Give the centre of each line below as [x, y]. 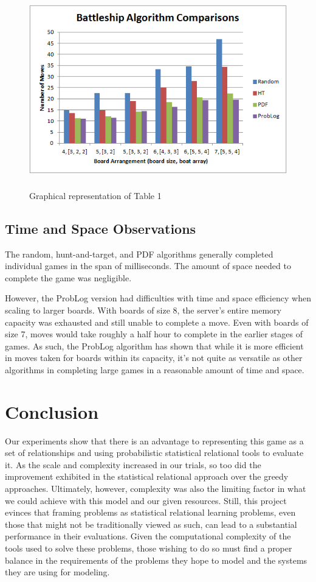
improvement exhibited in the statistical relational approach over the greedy [147, 476]
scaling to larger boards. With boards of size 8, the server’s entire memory [143, 310]
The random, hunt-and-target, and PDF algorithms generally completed [139, 254]
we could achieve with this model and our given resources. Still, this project [146, 500]
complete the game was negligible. [68, 277]
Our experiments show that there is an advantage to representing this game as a [154, 440]
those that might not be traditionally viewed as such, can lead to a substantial [151, 524]
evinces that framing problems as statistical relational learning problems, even [150, 512]
